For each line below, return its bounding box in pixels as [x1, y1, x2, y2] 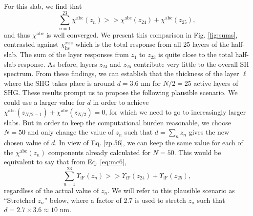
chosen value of [4, 137, 49, 148]
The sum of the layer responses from [20, 49, 129, 59]
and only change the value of [27, 127, 114, 137]
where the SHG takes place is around [4, 78, 115, 88]
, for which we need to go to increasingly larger [105, 106, 246, 117]
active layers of [193, 78, 238, 88]
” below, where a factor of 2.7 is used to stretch [44, 195, 186, 205]
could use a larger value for [4, 97, 85, 107]
